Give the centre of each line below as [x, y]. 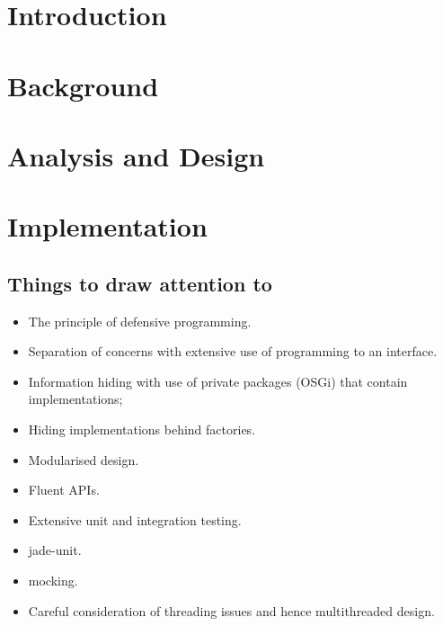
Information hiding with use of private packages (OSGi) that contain [218, 381]
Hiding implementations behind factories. [142, 429]
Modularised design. [84, 459]
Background [83, 85]
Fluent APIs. [64, 490]
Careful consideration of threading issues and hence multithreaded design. [231, 610]
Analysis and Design [136, 155]
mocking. [53, 581]
